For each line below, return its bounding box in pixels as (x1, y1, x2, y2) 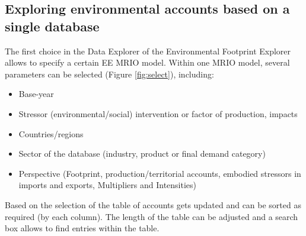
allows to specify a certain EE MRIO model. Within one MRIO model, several (5, 56, 290, 69)
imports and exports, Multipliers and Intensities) (18, 179, 197, 191)
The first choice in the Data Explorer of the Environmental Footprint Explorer (5, 44, 291, 57)
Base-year (18, 88, 54, 100)
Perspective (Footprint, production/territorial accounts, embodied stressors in (18, 167, 301, 179)
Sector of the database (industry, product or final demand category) (18, 147, 266, 160)
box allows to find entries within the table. (5, 222, 160, 234)
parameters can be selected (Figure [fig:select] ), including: (5, 67, 214, 80)
